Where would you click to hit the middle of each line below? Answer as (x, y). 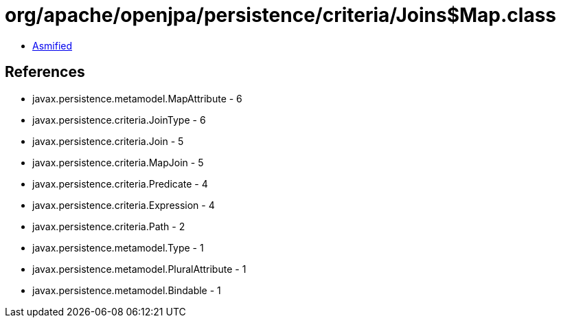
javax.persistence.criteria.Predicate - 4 (120, 183)
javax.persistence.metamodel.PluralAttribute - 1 (139, 269)
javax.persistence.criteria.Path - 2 (109, 226)
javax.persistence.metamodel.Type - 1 (118, 247)
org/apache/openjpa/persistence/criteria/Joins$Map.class (281, 15)
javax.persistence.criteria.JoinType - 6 (119, 120)
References (45, 72)
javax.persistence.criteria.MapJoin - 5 (118, 162)
